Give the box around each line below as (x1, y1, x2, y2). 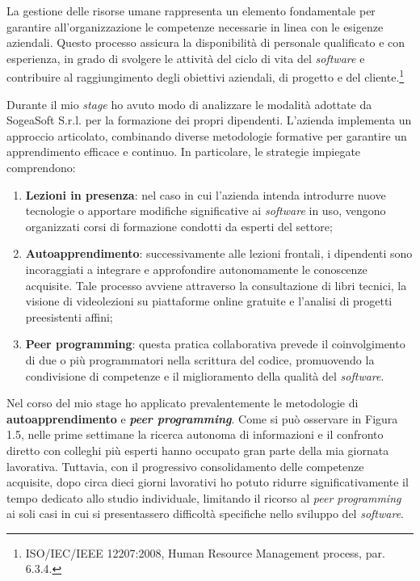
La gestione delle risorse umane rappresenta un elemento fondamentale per (6, 2, 376, 19)
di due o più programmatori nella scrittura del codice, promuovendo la (25, 351, 375, 368)
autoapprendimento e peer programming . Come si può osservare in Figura (6, 410, 398, 427)
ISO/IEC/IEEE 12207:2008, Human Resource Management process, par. (25, 544, 385, 561)
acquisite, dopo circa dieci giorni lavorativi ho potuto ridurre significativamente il (6, 474, 409, 490)
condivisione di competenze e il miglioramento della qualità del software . (25, 367, 384, 384)
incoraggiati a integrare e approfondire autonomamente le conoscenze (25, 260, 367, 277)
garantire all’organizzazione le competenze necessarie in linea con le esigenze (6, 18, 384, 35)
